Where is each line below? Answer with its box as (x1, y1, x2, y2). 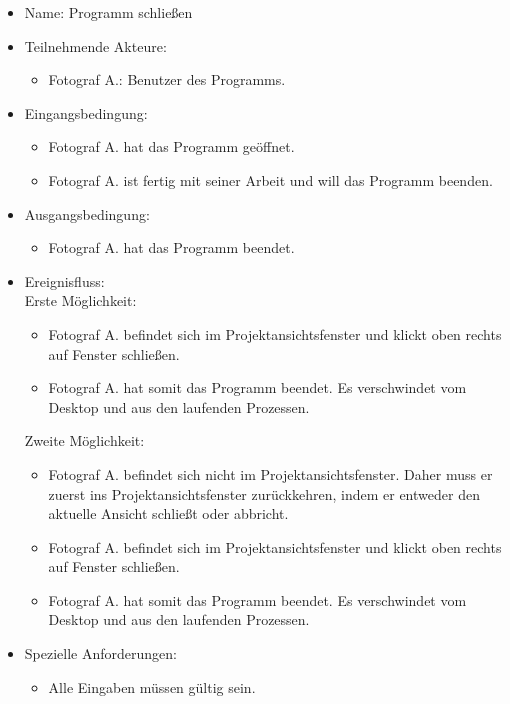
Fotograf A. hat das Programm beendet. (48, 237, 295, 258)
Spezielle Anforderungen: (24, 643, 177, 664)
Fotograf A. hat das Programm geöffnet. (48, 136, 295, 157)
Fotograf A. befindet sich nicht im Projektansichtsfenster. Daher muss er (48, 463, 493, 484)
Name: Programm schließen (24, 2, 193, 22)
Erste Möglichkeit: (24, 290, 137, 311)
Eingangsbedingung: (24, 102, 148, 123)
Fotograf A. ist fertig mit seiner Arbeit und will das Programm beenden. (48, 169, 493, 190)
